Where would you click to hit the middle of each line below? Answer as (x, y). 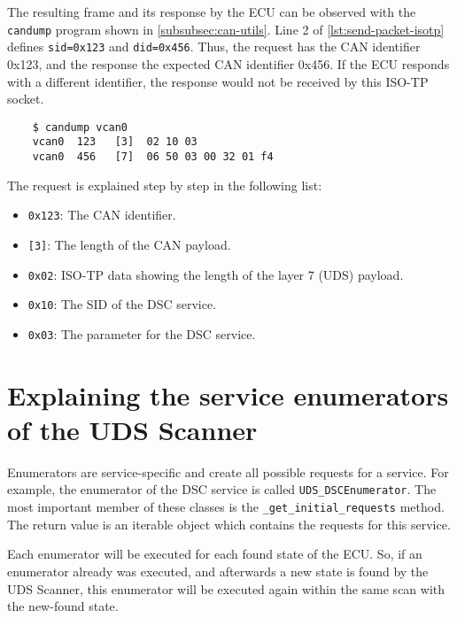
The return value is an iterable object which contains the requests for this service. (229, 524)
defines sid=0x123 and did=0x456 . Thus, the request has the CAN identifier (214, 46)
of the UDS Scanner (132, 429)
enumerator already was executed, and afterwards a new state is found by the (218, 571)
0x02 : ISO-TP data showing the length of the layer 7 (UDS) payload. (216, 274)
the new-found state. (63, 606)
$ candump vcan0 (80, 127)
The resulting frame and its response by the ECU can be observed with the (212, 12)
